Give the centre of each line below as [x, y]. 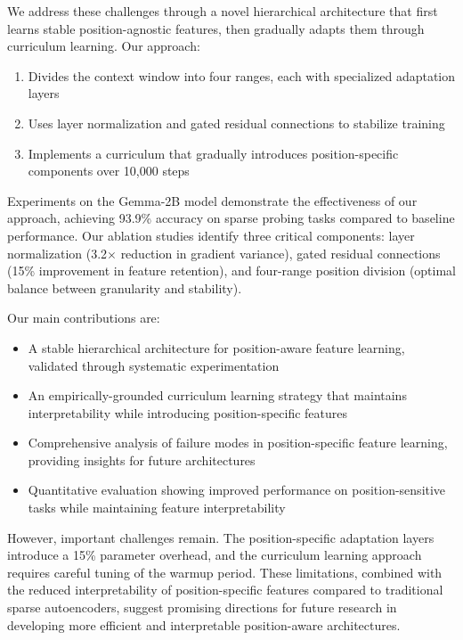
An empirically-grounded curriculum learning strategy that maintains [217, 395]
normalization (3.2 [57, 253]
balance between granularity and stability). [125, 287]
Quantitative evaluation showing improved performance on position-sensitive [237, 490]
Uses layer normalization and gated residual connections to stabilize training [236, 123]
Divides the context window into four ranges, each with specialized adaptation [242, 75]
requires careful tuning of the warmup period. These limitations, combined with [225, 572]
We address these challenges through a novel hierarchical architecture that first [223, 11]
